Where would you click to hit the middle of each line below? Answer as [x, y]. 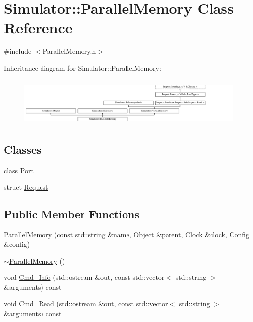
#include [18, 51]
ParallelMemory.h [69, 51]
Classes [23, 150]
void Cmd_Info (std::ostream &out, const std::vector [84, 277]
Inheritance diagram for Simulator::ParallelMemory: [83, 68]
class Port [19, 170]
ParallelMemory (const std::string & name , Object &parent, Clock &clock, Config [127, 234]
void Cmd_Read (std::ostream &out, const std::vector [86, 303]
